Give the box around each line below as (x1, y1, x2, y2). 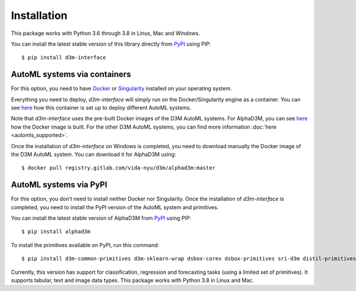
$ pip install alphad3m (21, 228, 91, 235)
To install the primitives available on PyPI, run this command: (11, 241, 160, 248)
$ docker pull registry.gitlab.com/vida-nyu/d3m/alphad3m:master (21, 165, 216, 171)
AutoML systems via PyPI (11, 180, 107, 190)
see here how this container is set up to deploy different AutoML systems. (11, 104, 192, 111)
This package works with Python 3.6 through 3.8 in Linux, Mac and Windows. (11, 30, 200, 37)
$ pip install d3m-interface (21, 54, 106, 61)
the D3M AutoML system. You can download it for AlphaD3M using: (11, 151, 176, 158)
